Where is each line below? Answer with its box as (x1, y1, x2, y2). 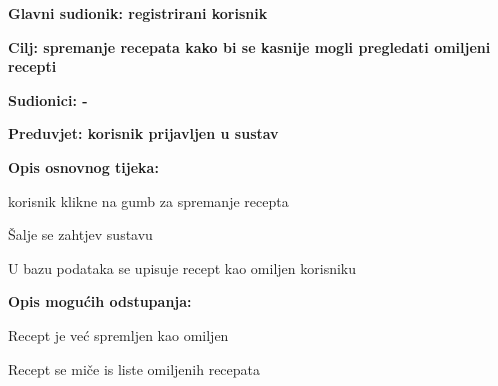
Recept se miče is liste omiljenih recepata (8, 358, 261, 379)
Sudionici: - (8, 89, 88, 110)
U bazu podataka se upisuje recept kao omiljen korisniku (8, 257, 356, 278)
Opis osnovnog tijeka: (8, 156, 159, 177)
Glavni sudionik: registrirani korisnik (8, 3, 268, 23)
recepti (8, 56, 57, 77)
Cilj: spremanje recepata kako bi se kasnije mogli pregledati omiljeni (8, 36, 491, 57)
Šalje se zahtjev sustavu (8, 224, 153, 245)
